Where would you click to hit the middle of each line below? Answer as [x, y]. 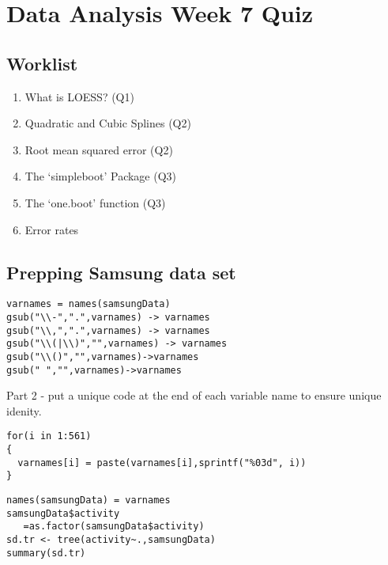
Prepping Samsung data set [121, 272]
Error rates [52, 229]
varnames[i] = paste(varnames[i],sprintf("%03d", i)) [162, 463]
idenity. [24, 410]
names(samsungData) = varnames [89, 501]
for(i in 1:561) [49, 436]
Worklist [42, 63]
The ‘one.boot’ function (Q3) [95, 202]
